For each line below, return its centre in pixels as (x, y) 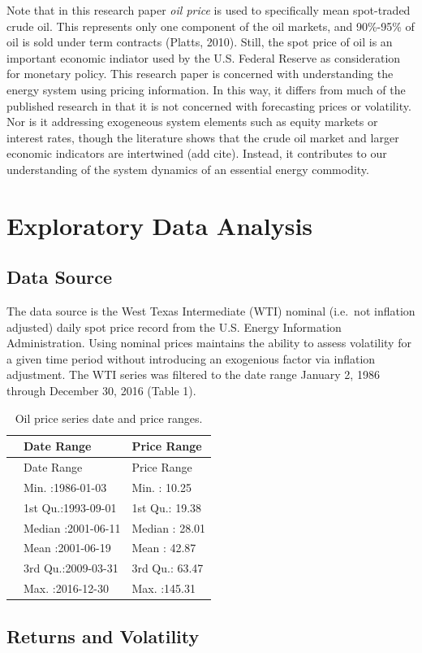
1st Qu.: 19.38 (167, 507)
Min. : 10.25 (161, 487)
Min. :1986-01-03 (65, 487)
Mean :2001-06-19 (67, 548)
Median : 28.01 (169, 527)
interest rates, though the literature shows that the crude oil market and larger (203, 137)
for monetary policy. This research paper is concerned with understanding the (200, 74)
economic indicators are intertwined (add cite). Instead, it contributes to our (197, 153)
